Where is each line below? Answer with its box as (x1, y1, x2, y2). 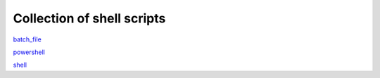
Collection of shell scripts (13, 11, 166, 26)
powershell (13, 48, 45, 56)
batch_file (13, 35, 42, 44)
